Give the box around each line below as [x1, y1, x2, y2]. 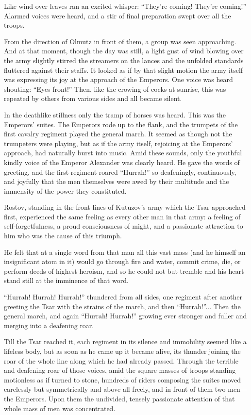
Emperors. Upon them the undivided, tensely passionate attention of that [16, 393, 235, 403]
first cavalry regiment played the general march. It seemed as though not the [4, 129, 232, 139]
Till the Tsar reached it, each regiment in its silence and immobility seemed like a [4, 336, 247, 347]
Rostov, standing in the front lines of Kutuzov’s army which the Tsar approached [4, 202, 246, 212]
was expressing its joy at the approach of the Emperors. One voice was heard [4, 74, 233, 84]
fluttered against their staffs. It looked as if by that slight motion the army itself [4, 65, 243, 75]
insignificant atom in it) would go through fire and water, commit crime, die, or [4, 256, 241, 266]
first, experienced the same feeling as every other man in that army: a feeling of [4, 211, 241, 221]
